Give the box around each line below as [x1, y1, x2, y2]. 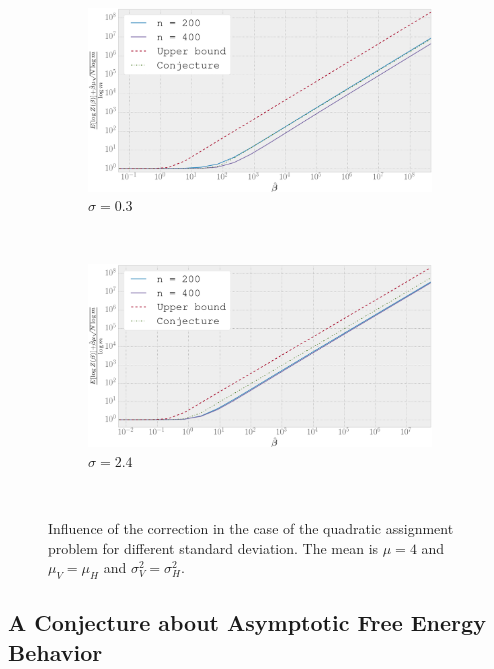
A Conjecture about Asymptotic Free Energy [8, 607, 486, 638]
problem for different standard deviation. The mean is [48, 537, 379, 558]
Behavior [8, 636, 103, 667]
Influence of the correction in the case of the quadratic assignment [48, 518, 454, 539]
